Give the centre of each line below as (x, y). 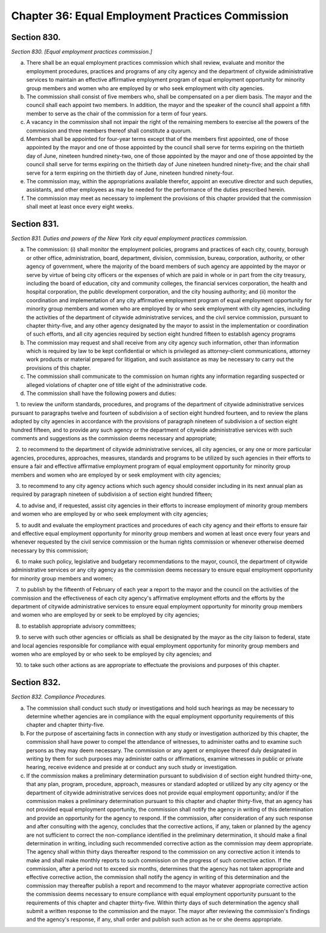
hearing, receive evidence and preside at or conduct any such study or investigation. (132, 767)
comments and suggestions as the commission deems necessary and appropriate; (114, 438)
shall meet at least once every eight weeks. (80, 207)
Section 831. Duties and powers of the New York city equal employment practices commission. (129, 238)
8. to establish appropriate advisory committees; (76, 626)
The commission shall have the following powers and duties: (101, 394)
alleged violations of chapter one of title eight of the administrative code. (117, 385)
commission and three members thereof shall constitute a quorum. (109, 131)
